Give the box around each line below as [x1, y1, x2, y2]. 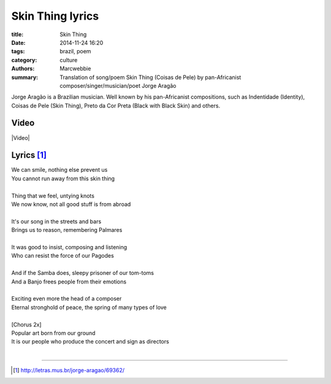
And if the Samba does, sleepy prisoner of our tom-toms [11, 269, 154, 277]
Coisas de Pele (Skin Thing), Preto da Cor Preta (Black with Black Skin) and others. [11, 102, 221, 109]
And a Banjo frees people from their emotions [11, 278, 127, 285]
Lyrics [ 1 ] [11, 150, 47, 161]
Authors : [11, 65, 35, 72]
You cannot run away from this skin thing [11, 175, 115, 182]
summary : [11, 74, 39, 81]
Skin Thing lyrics [11, 9, 99, 23]
